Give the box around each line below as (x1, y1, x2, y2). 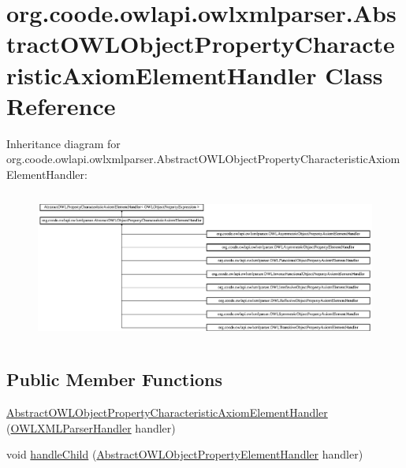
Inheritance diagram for (6, 135, 121, 151)
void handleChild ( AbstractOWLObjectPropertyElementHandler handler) (6, 446, 363, 462)
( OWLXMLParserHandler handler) (6, 419, 176, 436)
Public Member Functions (6, 367, 222, 392)
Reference (6, 89, 116, 121)
